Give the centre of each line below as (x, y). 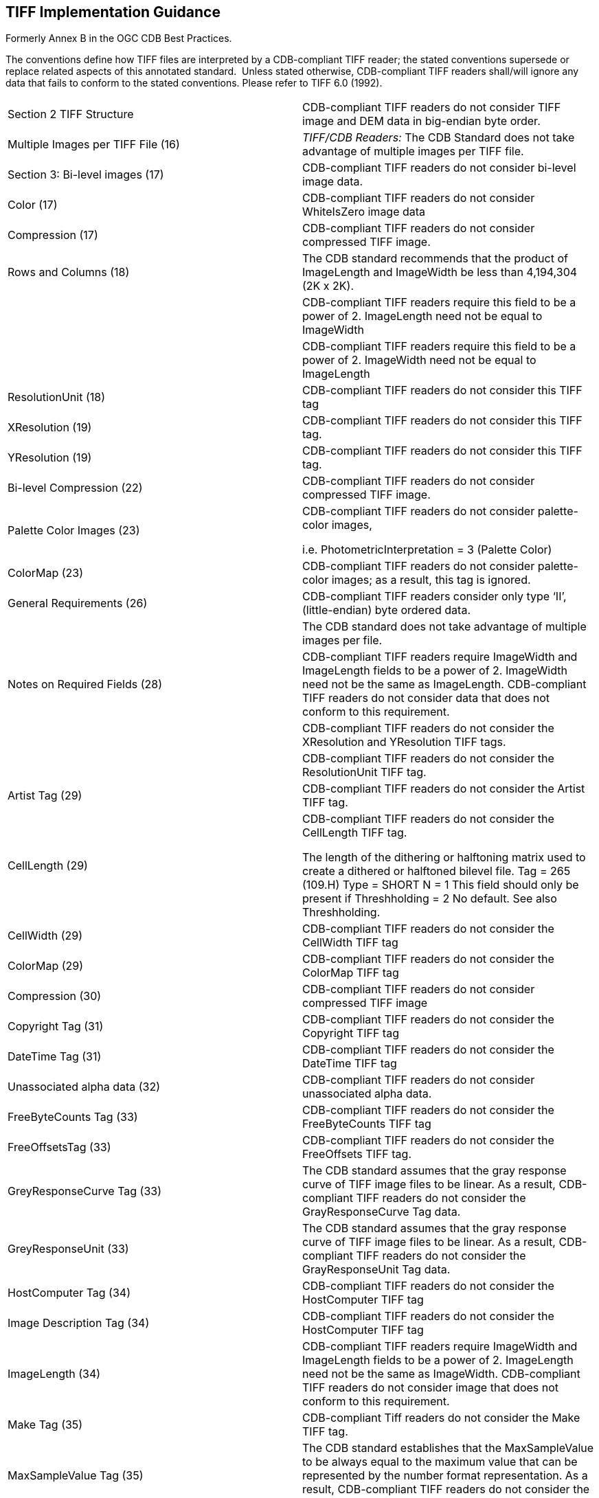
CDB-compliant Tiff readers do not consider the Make (441, 1418)
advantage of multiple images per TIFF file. (413, 151)
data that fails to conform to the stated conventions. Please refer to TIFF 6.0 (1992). (194, 83)
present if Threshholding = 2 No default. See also (430, 899)
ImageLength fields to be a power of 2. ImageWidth (435, 671)
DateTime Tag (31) (55, 1057)
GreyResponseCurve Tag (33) (85, 1191)
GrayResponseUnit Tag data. (376, 1270)
